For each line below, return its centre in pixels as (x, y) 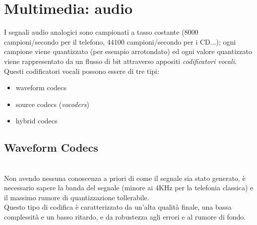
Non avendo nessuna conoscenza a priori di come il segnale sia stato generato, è (125, 178)
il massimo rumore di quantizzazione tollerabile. (77, 197)
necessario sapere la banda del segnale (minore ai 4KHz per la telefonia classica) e (129, 188)
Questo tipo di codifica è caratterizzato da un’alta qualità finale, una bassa (118, 207)
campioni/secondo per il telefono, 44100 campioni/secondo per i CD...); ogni (120, 41)
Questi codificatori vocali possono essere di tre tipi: (82, 71)
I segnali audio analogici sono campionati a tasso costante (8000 (101, 32)
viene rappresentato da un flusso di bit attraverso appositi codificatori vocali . (120, 61)
